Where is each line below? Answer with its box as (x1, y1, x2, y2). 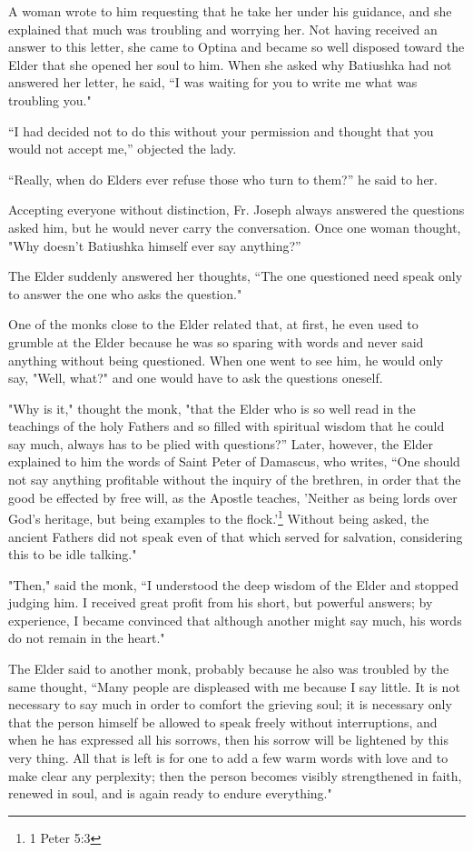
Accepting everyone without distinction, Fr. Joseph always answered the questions (8, 200, 465, 219)
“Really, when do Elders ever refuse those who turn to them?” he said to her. (8, 169, 438, 188)
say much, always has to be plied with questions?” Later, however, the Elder (8, 434, 433, 453)
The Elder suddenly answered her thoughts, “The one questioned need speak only (8, 266, 463, 286)
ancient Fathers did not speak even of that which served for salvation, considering (8, 526, 463, 546)
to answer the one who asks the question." (8, 284, 242, 303)
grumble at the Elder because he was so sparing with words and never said (8, 332, 424, 351)
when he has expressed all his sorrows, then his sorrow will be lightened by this (8, 730, 449, 749)
